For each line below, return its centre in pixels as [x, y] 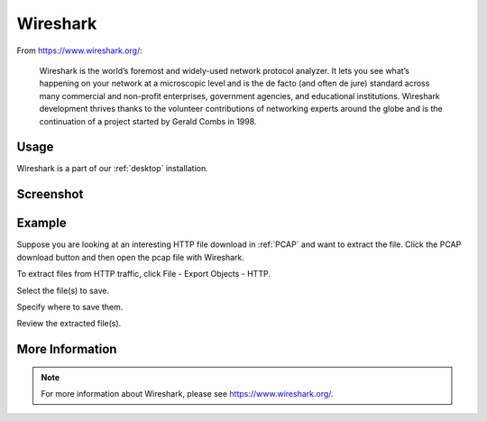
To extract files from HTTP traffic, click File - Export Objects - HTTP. [143, 274]
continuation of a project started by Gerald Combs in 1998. [148, 121]
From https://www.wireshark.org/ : [80, 50]
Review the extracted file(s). [69, 324]
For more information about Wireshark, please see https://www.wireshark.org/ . [187, 394]
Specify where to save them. [70, 307]
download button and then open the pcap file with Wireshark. [131, 257]
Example [41, 223]
